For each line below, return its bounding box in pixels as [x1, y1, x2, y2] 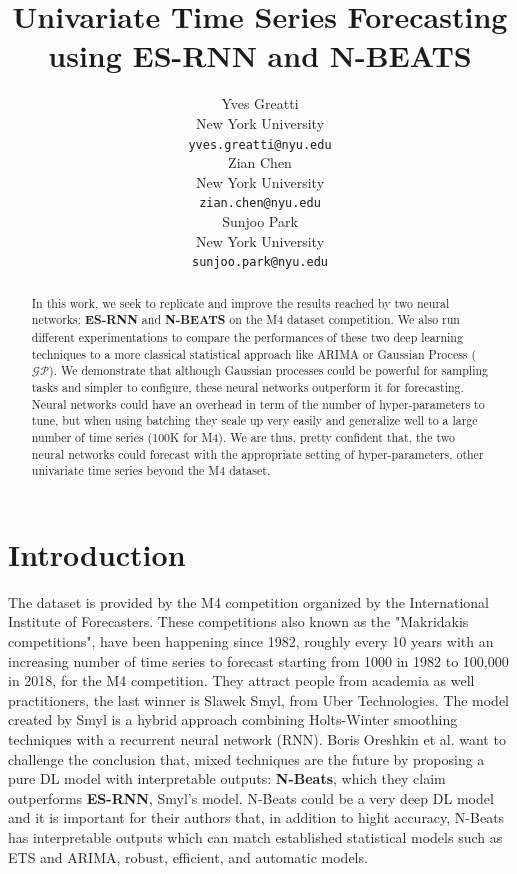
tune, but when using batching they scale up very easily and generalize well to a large [31, 412, 478, 429]
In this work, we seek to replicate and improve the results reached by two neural [31, 294, 450, 311]
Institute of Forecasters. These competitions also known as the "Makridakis [8, 611, 469, 632]
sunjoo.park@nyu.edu [191, 255, 329, 270]
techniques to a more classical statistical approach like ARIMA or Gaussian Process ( [31, 345, 477, 362]
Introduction [8, 533, 186, 574]
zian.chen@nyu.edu [199, 196, 321, 211]
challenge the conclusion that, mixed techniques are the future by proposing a [8, 748, 485, 769]
